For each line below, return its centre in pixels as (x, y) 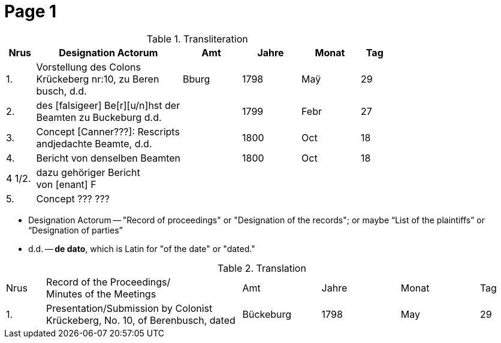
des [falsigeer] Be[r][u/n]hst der (108, 105)
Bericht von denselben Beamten (108, 158)
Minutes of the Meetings (101, 294)
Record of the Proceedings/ (108, 282)
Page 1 (31, 11)
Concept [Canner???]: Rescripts (108, 131)
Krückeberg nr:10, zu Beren (98, 79)
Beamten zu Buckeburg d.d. (99, 117)
